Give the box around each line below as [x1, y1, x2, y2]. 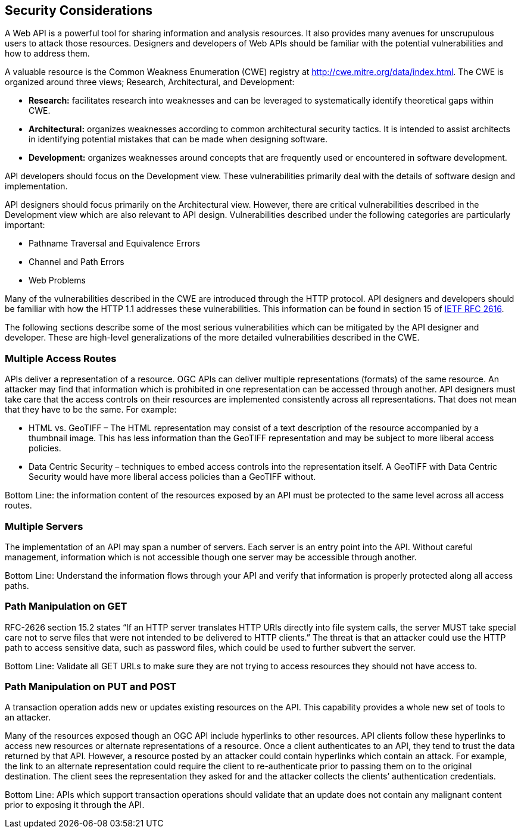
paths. [5, 580, 29, 591]
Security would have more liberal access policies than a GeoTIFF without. [29, 472, 316, 482]
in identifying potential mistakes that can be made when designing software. [29, 134, 328, 145]
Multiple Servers [5, 520, 83, 532]
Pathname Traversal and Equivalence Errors [29, 238, 200, 249]
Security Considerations [5, 3, 153, 18]
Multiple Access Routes [5, 352, 117, 364]
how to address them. [5, 48, 90, 59]
